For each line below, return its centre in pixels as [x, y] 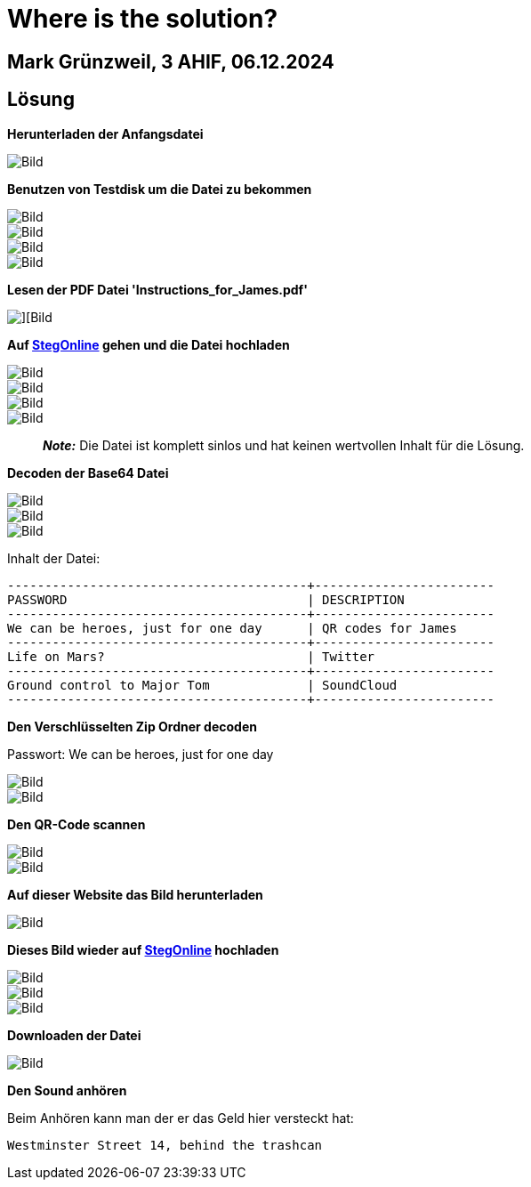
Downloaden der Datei [74, 1035]
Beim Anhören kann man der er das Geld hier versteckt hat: [181, 1118]
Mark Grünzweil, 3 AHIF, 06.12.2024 [171, 61]
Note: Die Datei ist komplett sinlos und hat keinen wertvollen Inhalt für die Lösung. [284, 445]
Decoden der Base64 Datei [88, 472]
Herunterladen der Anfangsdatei [105, 133]
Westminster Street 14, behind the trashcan [165, 1145]
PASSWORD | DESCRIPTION [206, 599]
